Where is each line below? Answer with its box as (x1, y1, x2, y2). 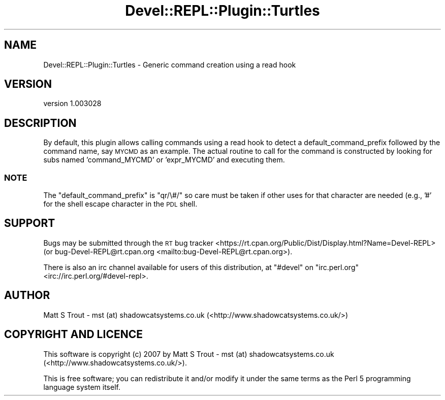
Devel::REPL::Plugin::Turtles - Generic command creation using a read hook (43, 60, 296, 69)
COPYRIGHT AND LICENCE (4, 328, 143, 341)
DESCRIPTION (4, 116, 77, 129)
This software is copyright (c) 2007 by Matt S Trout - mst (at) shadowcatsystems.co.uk (43, 349, 334, 358)
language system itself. (43, 382, 120, 391)
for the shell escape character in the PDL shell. (43, 199, 198, 209)
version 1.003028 (43, 99, 102, 108)
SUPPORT (4, 217, 55, 230)
